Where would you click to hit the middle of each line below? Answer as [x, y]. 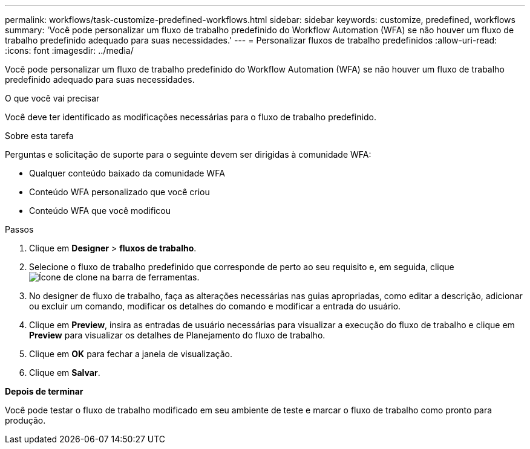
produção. [25, 420]
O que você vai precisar [52, 98]
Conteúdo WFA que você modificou [100, 211]
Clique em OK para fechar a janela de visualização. [131, 354]
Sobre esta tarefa [39, 136]
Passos [19, 229]
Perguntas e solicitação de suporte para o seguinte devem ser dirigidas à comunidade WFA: [188, 154]
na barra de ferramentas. [150, 277]
